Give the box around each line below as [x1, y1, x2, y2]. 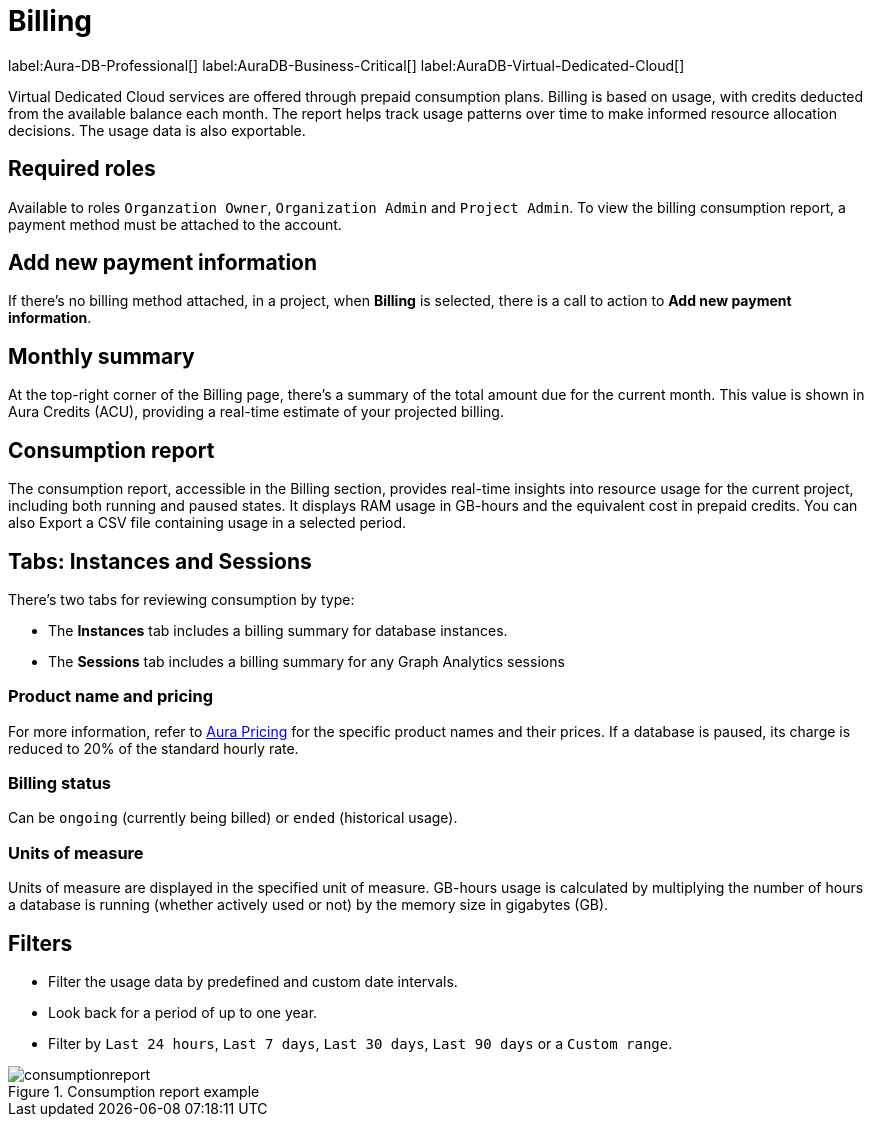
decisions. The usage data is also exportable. [8, 121, 306, 139]
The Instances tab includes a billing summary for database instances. [48, 621, 508, 639]
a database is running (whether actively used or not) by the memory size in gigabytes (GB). [8, 896, 609, 914]
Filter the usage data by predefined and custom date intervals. [48, 973, 458, 991]
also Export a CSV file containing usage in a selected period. [8, 514, 407, 532]
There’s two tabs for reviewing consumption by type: [8, 590, 355, 608]
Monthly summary [8, 343, 195, 369]
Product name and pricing [8, 686, 214, 707]
